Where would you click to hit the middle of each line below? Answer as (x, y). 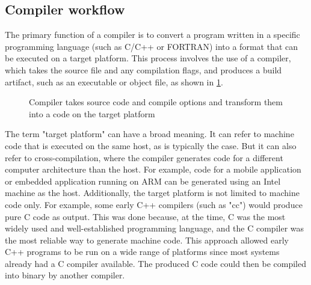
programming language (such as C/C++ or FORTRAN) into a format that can (152, 46)
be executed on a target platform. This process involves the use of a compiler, (148, 58)
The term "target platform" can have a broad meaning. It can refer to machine (149, 134)
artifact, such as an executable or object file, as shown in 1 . (114, 81)
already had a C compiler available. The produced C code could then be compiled (156, 263)
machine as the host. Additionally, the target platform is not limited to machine (152, 193)
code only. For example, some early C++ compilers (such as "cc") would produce (154, 204)
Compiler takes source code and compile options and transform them (156, 102)
